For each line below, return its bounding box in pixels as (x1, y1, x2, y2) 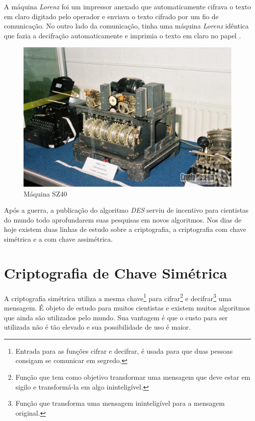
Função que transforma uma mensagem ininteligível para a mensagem (15, 398, 225, 408)
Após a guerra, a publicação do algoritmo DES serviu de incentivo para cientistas (4, 205, 249, 215)
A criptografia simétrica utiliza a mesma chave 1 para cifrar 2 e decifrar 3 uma (4, 291, 232, 303)
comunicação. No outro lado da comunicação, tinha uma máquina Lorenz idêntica (4, 21, 249, 31)
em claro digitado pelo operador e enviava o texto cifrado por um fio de (4, 11, 219, 21)
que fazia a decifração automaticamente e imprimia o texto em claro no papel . (4, 30, 241, 40)
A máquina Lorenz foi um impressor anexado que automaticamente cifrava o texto (4, 1, 251, 11)
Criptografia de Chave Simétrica (4, 262, 228, 282)
